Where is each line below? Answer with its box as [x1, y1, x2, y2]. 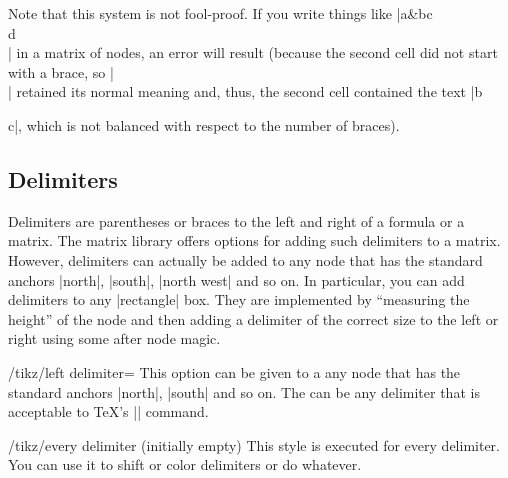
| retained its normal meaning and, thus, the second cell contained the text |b [8, 81, 483, 102]
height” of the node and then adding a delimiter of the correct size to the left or [8, 308, 499, 329]
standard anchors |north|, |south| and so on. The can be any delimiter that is [8, 381, 480, 402]
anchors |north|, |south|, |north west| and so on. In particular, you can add [8, 269, 465, 290]
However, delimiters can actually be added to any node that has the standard [8, 249, 483, 270]
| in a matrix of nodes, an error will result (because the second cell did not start [8, 42, 498, 63]
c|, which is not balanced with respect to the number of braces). [8, 114, 400, 135]
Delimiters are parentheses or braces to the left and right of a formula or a [8, 210, 465, 231]
